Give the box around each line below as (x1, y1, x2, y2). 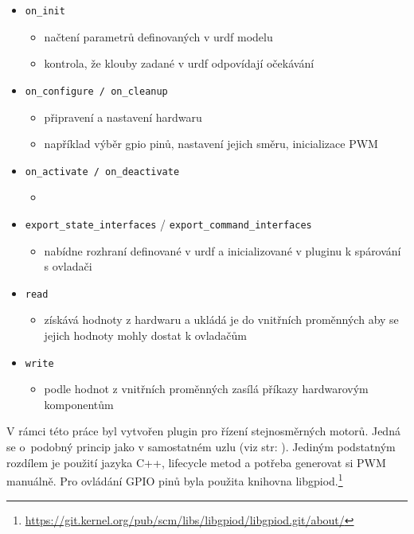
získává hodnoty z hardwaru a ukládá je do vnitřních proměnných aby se (44, 311, 399, 328)
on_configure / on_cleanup (25, 85, 168, 97)
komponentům (44, 396, 114, 412)
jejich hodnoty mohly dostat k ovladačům (44, 327, 248, 344)
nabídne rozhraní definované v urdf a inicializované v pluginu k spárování (44, 242, 401, 259)
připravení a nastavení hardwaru (44, 108, 202, 125)
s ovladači (44, 258, 92, 275)
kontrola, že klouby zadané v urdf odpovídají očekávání (44, 55, 314, 72)
